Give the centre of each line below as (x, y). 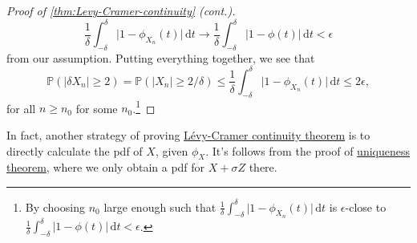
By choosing (55, 207)
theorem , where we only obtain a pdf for (106, 167)
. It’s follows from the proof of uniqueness (308, 150)
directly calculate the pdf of (75, 150)
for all (21, 108)
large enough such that (160, 207)
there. (263, 167)
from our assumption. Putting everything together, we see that (161, 57)
